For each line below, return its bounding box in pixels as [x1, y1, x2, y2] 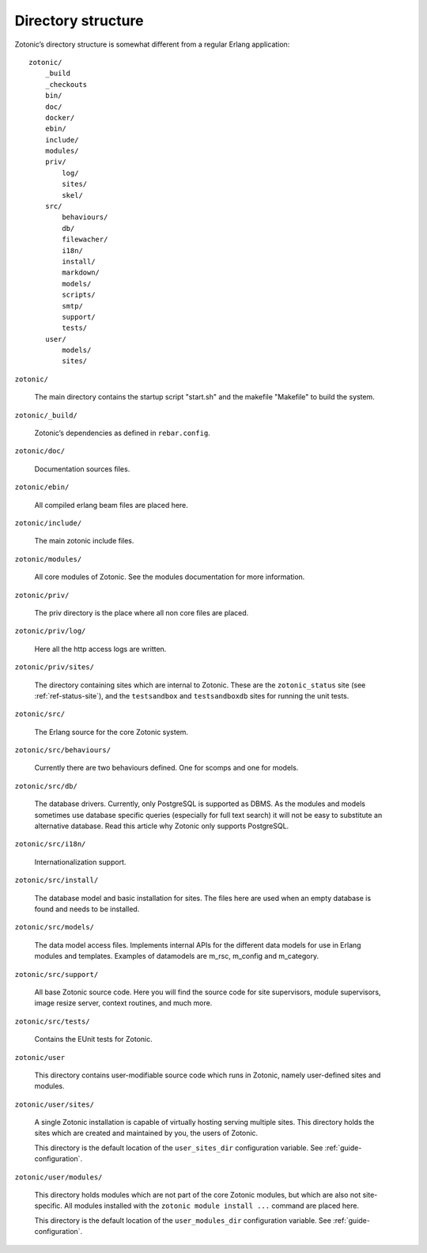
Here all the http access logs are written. [34, 644, 167, 653]
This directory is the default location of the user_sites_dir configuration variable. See [34, 1143, 323, 1153]
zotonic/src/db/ [14, 782, 78, 790]
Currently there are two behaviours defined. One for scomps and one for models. [34, 763, 299, 773]
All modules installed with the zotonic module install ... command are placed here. [64, 1201, 360, 1210]
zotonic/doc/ [14, 447, 66, 456]
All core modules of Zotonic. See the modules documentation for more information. [34, 572, 305, 581]
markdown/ [62, 268, 100, 277]
